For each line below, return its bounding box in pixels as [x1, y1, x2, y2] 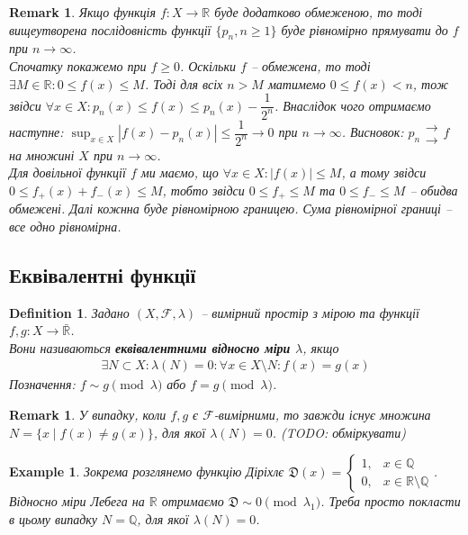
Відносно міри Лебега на [9, 492, 145, 511]
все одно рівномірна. [9, 216, 121, 235]
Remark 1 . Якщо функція [9, 3, 156, 21]
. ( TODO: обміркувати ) [272, 422, 406, 441]
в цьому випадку [9, 509, 98, 528]
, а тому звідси [341, 163, 427, 182]
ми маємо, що [140, 163, 219, 182]
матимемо [267, 74, 326, 93]
